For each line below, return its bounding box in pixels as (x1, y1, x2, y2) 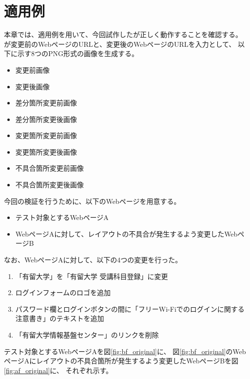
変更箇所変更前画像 (15, 130, 77, 140)
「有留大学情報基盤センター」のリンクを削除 (15, 330, 159, 339)
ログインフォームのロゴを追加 (15, 287, 111, 298)
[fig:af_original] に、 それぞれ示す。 (4, 365, 113, 375)
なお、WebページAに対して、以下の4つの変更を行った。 (4, 255, 182, 265)
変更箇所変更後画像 (15, 146, 77, 157)
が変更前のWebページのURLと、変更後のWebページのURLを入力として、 (4, 39, 236, 49)
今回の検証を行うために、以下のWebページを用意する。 (4, 196, 181, 206)
